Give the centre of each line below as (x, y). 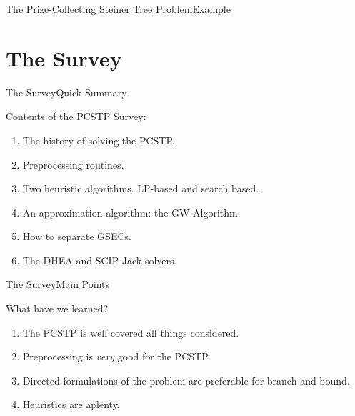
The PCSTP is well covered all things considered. (131, 332)
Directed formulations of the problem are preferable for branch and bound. (186, 380)
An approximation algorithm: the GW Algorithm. (131, 212)
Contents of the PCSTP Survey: (76, 116)
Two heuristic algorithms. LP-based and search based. (141, 188)
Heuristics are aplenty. (71, 404)
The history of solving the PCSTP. (99, 140)
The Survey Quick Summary (66, 92)
